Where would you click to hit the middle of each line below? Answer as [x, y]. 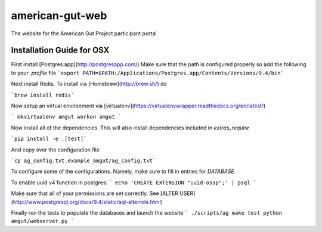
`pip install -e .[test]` [49, 139]
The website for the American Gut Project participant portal [84, 33]
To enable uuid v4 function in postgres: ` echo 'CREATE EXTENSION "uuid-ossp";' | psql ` [134, 182]
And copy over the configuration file [55, 150]
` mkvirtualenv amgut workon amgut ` [66, 117]
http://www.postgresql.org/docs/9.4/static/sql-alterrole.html [87, 202]
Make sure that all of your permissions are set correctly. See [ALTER [95, 193]
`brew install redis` [43, 95]
